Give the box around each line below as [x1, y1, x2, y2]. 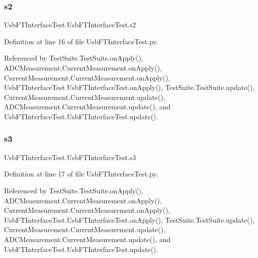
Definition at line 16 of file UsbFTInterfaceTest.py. [4, 36, 158, 46]
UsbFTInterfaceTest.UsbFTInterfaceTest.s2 [4, 19, 136, 30]
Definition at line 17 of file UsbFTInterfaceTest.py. [4, 169, 158, 179]
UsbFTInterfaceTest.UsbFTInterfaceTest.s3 [4, 152, 136, 162]
